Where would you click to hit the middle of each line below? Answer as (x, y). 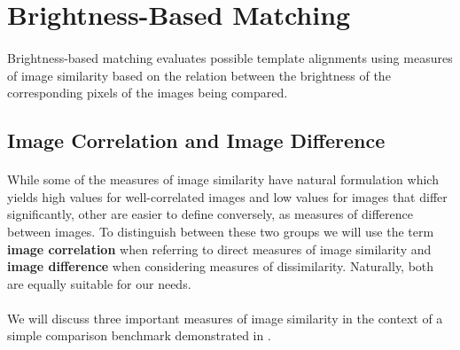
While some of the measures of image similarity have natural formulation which (223, 179)
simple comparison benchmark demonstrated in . (139, 335)
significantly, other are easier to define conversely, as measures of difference (210, 214)
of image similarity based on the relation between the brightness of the (199, 75)
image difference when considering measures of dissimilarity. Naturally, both (221, 266)
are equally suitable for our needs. (99, 283)
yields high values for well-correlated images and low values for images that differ (227, 196)
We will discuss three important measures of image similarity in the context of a (225, 318)
